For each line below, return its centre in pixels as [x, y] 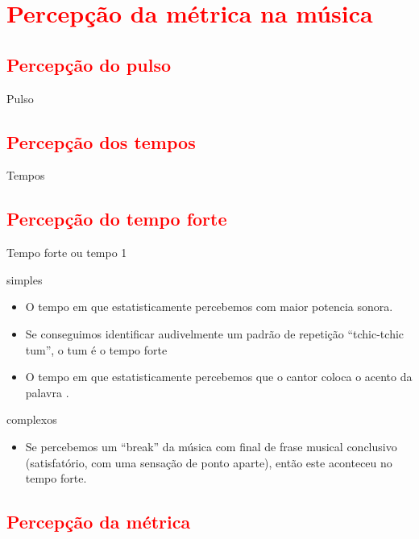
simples [25, 279]
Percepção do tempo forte [117, 219]
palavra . [47, 392]
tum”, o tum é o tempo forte [96, 349]
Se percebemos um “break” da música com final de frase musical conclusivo [211, 446]
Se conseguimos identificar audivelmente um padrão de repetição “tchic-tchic [215, 333]
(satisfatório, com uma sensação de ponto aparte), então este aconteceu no [209, 462]
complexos [32, 419]
